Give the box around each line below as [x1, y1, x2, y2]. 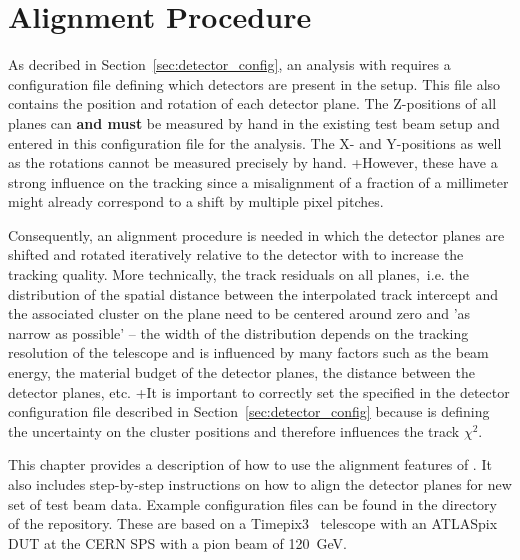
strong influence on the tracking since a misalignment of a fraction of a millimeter [8, 171, 509, 192]
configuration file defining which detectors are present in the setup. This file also [8, 73, 501, 94]
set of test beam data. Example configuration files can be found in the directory [8, 493, 498, 514]
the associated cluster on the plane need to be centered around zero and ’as [8, 303, 471, 324]
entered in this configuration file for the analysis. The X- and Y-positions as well [8, 132, 502, 153]
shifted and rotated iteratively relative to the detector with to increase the [8, 244, 464, 265]
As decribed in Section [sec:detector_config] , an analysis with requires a [8, 54, 451, 75]
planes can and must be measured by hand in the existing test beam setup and [8, 112, 500, 133]
